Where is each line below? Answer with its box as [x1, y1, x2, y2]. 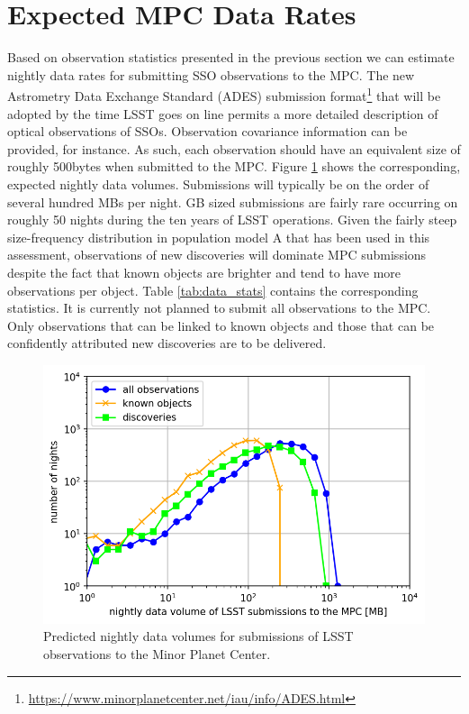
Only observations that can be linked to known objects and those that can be [7, 316, 435, 334]
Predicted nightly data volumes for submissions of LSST [43, 627, 354, 645]
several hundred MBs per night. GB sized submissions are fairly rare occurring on [7, 192, 458, 211]
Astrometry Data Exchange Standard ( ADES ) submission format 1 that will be [7, 84, 441, 105]
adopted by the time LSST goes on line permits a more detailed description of [7, 104, 438, 123]
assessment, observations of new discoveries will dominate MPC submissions [7, 245, 427, 264]
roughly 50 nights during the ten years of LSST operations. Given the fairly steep [7, 210, 457, 229]
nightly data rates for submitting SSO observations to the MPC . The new [7, 65, 415, 84]
